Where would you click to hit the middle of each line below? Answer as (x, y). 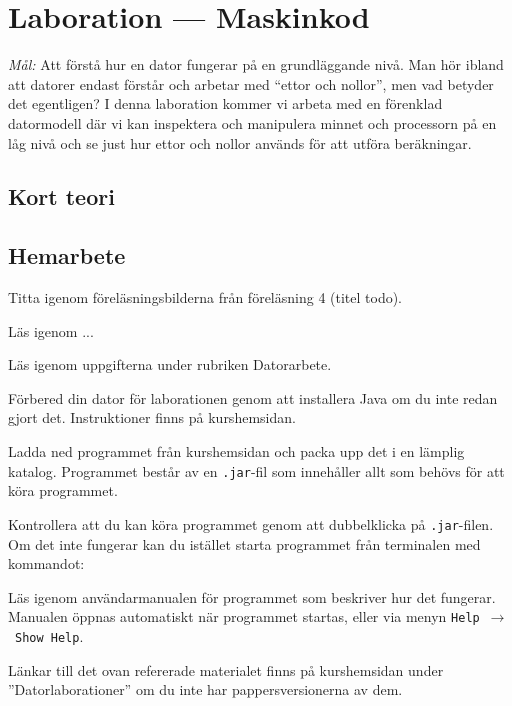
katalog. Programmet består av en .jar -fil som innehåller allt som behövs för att (256, 470)
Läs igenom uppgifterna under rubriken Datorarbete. (170, 364)
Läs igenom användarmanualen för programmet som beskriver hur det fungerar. (252, 596)
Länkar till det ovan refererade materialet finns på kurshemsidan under (226, 669)
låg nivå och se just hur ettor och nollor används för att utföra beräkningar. (240, 142)
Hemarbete (67, 255)
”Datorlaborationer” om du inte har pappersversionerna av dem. (205, 689)
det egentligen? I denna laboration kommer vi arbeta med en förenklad (225, 103)
